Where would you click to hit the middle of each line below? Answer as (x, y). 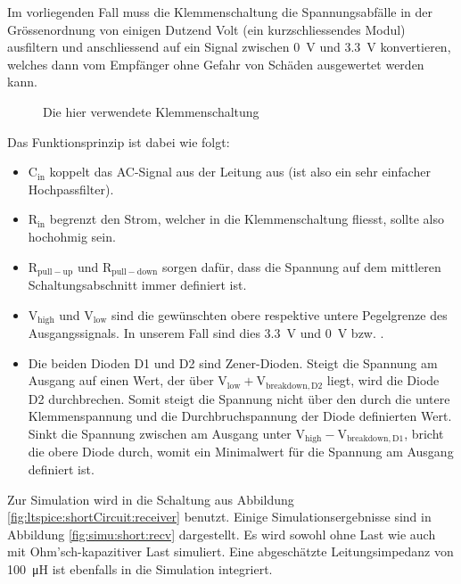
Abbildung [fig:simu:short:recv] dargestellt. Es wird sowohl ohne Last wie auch (222, 534)
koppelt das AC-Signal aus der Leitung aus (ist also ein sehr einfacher (240, 172)
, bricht (424, 433)
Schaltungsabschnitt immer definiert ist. (137, 284)
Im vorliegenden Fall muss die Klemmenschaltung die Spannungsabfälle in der (220, 12)
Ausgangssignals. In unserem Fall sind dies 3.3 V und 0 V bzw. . (206, 333)
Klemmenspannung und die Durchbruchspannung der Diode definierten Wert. (240, 416)
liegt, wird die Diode (383, 380)
